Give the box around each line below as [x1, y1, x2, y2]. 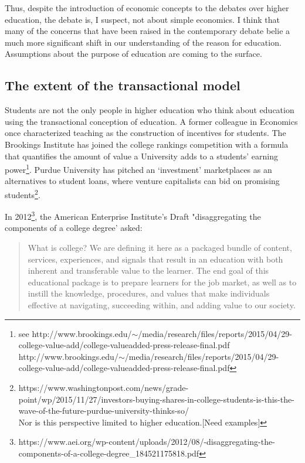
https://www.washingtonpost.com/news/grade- [18, 382, 189, 394]
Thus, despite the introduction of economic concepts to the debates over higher [5, 2, 289, 13]
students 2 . [5, 186, 40, 200]
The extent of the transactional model [5, 76, 240, 94]
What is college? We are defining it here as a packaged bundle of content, [28, 241, 292, 254]
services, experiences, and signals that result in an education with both [28, 253, 283, 265]
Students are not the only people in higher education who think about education [5, 104, 294, 116]
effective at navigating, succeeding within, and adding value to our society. [28, 299, 296, 311]
